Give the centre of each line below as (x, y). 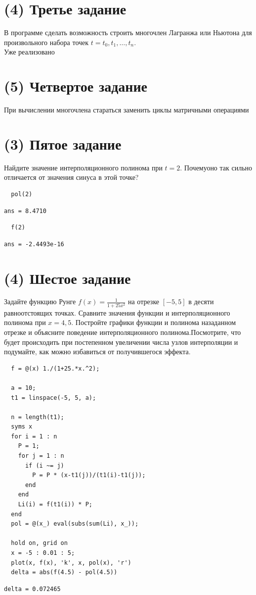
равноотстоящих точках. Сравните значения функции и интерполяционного (117, 312)
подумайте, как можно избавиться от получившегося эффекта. (97, 352)
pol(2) (22, 194)
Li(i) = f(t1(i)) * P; (55, 505)
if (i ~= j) (44, 465)
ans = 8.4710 (25, 211)
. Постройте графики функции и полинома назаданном (154, 322)
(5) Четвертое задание (76, 86)
